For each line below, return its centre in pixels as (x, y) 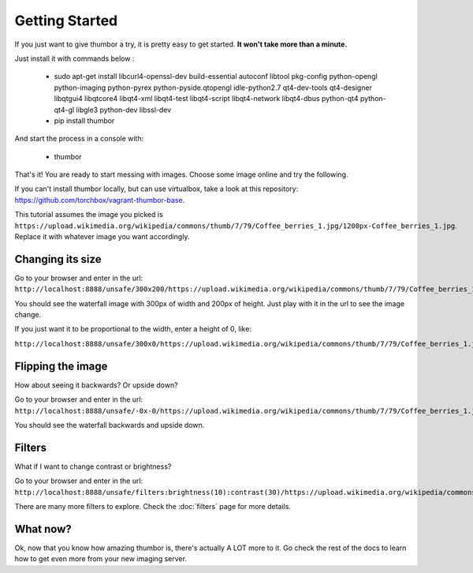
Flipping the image (61, 366)
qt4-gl (64, 110)
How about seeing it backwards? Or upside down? (96, 385)
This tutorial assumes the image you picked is (89, 215)
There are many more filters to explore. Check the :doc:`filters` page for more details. (153, 507)
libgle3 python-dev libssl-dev (124, 110)
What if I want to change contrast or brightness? (93, 466)
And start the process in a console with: (79, 139)
